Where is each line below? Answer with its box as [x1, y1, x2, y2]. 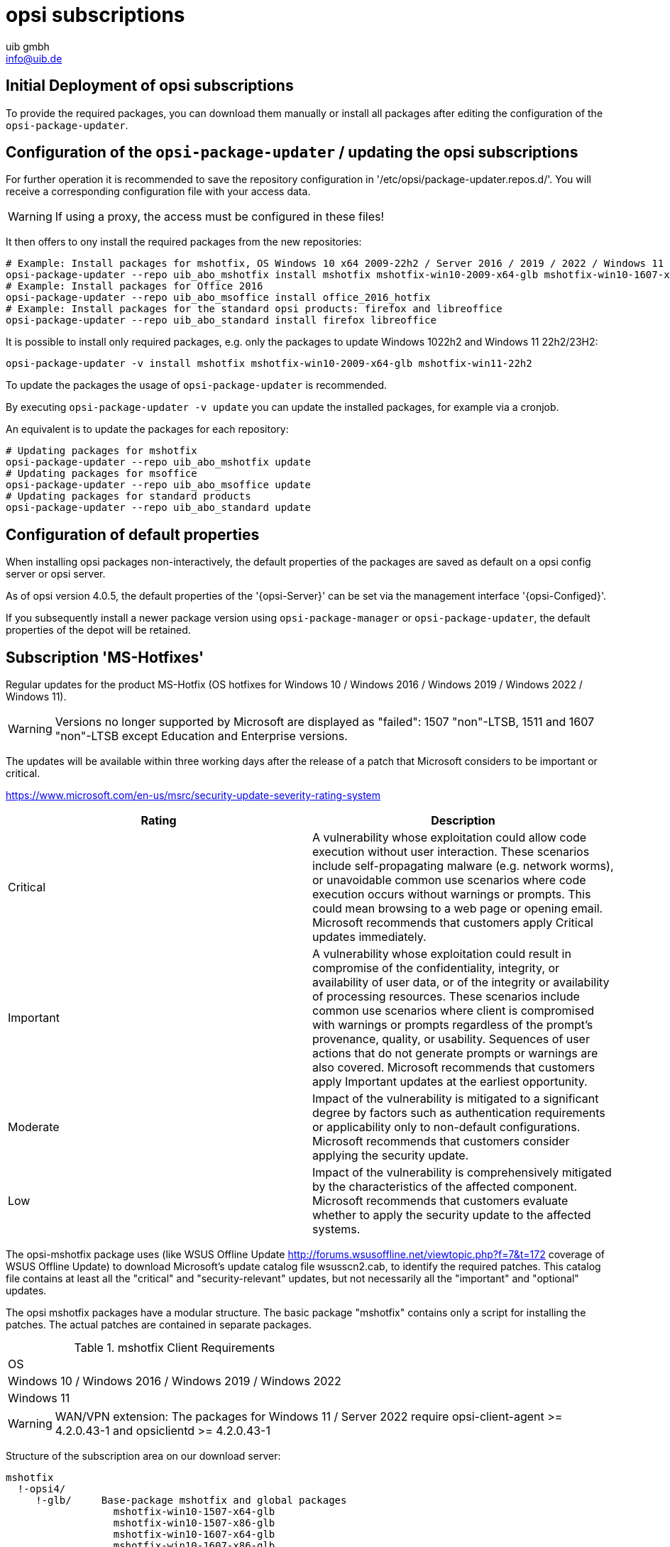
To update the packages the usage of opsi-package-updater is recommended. [6, 379, 388, 392]
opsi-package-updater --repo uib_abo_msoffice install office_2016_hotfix [6, 292, 431, 304]
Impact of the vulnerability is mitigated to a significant [312, 1091, 599, 1106]
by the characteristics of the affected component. [312, 1179, 577, 1194]
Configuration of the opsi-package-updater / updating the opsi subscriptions [6, 143, 578, 162]
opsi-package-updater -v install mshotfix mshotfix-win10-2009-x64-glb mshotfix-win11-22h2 [6, 358, 532, 370]
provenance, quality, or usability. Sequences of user [312, 1032, 590, 1047]
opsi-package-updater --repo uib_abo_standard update [6, 502, 311, 514]
